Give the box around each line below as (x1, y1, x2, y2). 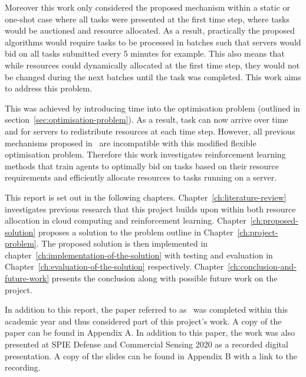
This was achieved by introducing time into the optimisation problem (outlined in (5, 101, 300, 114)
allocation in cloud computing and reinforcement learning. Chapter (5, 214, 246, 227)
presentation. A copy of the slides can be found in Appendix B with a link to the (5, 349, 297, 362)
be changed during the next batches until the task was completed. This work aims (5, 70, 301, 83)
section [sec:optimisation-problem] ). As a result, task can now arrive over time (5, 113, 288, 126)
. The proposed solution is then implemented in (36, 237, 208, 250)
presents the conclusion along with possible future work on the (51, 272, 278, 284)
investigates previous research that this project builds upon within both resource (5, 202, 296, 215)
